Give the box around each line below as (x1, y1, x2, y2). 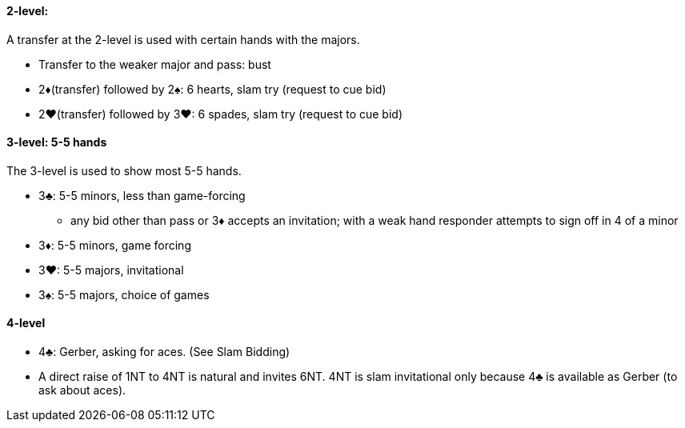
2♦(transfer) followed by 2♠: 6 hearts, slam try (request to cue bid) (38, 82, 387, 96)
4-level (6, 316, 46, 330)
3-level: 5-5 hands (6, 135, 107, 150)
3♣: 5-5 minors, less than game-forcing (38, 188, 246, 202)
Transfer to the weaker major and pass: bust (38, 57, 271, 71)
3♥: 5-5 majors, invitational (38, 262, 184, 277)
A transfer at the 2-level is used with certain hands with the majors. (6, 32, 360, 46)
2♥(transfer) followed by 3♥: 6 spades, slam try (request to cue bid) (38, 106, 403, 121)
